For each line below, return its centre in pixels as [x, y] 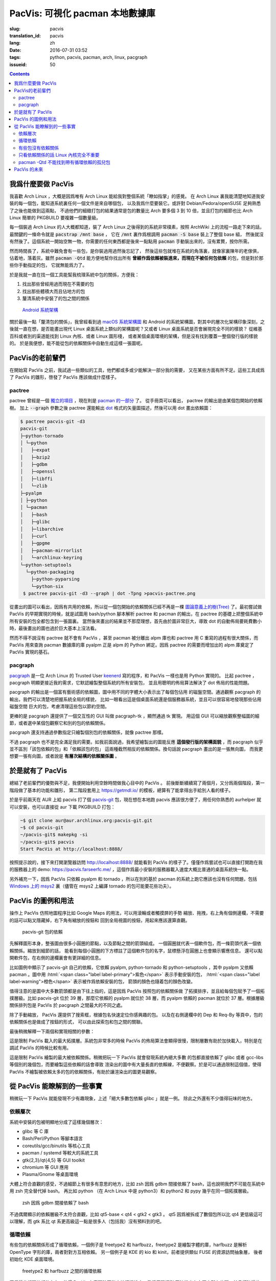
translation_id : [25, 35]
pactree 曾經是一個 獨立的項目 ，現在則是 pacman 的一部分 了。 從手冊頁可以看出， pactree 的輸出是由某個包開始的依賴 [136, 401]
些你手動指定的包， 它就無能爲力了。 [48, 265]
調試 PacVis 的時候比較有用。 [40, 1048]
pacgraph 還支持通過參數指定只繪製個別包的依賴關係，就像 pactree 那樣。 [88, 732]
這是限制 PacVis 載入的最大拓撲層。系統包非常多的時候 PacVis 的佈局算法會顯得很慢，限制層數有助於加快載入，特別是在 [136, 1041]
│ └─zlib [34, 486]
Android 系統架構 [40, 310]
